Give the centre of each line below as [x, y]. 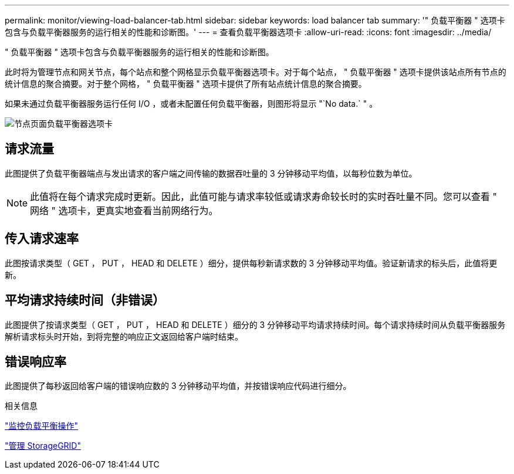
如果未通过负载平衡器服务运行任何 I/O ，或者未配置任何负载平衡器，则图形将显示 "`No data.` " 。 [191, 104]
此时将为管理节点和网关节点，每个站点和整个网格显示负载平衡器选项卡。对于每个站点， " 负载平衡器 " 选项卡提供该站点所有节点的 [256, 72]
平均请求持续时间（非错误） [85, 300]
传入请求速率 [42, 239]
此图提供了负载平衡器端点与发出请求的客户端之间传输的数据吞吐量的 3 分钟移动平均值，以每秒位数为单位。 [211, 173]
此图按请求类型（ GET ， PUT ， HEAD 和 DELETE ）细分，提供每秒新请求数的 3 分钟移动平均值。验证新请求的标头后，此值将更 [251, 263]
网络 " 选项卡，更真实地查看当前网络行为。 [124, 210]
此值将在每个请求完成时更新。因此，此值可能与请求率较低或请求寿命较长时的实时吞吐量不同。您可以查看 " [264, 196]
